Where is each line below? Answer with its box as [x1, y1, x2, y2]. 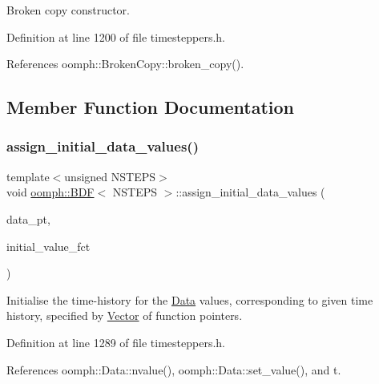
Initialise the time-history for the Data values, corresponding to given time [6, 291, 373, 308]
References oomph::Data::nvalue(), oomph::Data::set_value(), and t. [6, 361, 341, 378]
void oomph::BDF [6, 184, 95, 200]
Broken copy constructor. [6, 2, 130, 18]
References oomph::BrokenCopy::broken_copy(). [6, 55, 244, 72]
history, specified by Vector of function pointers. [6, 307, 243, 324]
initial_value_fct [6, 237, 91, 254]
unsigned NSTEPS [64, 168, 155, 184]
